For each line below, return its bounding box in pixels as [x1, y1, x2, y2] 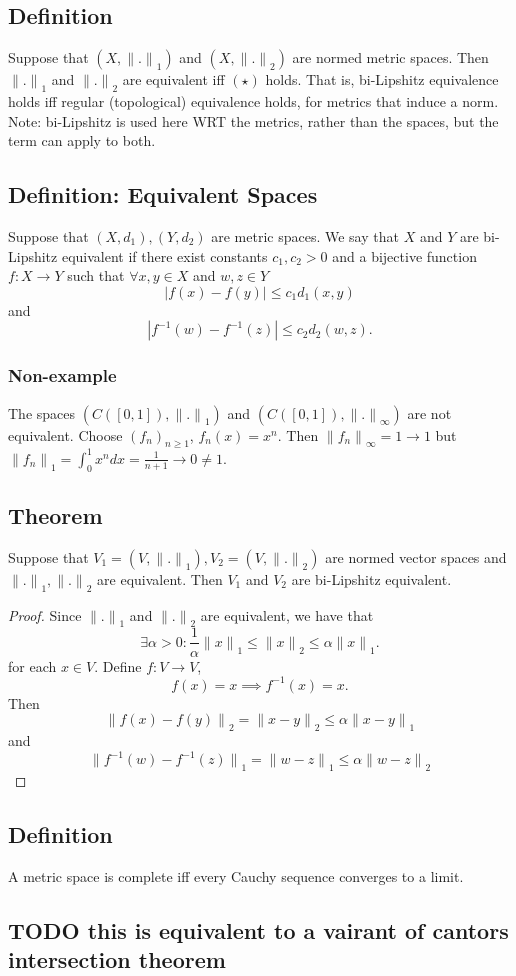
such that [67, 265, 125, 286]
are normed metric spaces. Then [292, 47, 489, 68]
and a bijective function [332, 245, 477, 266]
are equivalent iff [122, 69, 225, 90]
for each [8, 655, 57, 676]
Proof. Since [8, 604, 82, 625]
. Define [94, 655, 142, 676]
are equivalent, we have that [200, 604, 374, 625]
